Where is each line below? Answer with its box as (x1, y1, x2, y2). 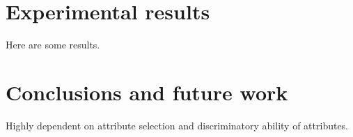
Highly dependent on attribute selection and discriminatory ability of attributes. (6, 118, 349, 132)
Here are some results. (6, 37, 100, 52)
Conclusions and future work (6, 77, 288, 106)
